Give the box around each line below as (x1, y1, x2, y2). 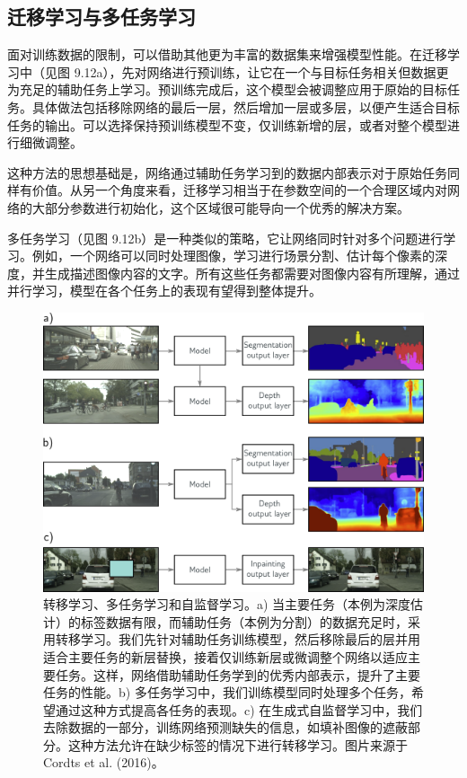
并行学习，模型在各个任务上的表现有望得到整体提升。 (7, 281, 322, 300)
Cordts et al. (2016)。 (43, 753, 164, 772)
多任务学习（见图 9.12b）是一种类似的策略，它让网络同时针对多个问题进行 (7, 228, 444, 247)
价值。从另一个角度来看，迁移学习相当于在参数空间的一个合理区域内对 (31, 181, 447, 199)
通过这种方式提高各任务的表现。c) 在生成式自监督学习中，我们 (55, 700, 423, 719)
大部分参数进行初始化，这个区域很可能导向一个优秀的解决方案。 (31, 198, 410, 217)
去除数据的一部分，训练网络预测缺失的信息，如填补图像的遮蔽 (43, 718, 408, 737)
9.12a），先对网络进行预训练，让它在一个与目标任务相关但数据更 (74, 62, 449, 81)
